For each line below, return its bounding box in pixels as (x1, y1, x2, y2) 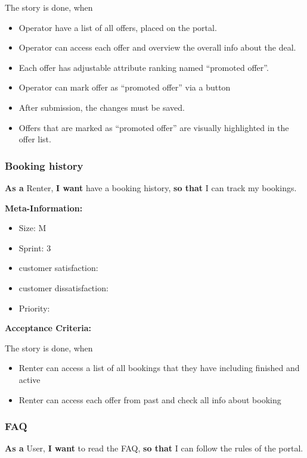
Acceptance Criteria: (5, 322, 92, 334)
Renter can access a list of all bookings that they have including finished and (18, 362, 300, 374)
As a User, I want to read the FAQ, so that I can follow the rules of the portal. (5, 442, 303, 454)
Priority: (18, 301, 50, 314)
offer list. (18, 133, 51, 145)
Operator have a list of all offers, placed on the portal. (18, 21, 217, 33)
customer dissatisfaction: (18, 281, 108, 294)
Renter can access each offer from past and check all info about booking (18, 393, 281, 406)
